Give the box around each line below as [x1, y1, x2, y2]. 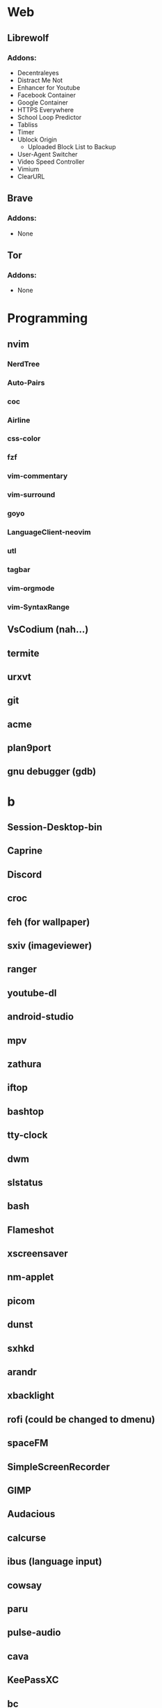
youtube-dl [7, 987, 57, 999]
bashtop [7, 1105, 44, 1117]
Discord [7, 868, 42, 880]
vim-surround [7, 490, 56, 500]
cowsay [7, 1579, 42, 1591]
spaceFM [7, 1437, 49, 1449]
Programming [7, 311, 88, 326]
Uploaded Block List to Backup [27, 142, 116, 151]
